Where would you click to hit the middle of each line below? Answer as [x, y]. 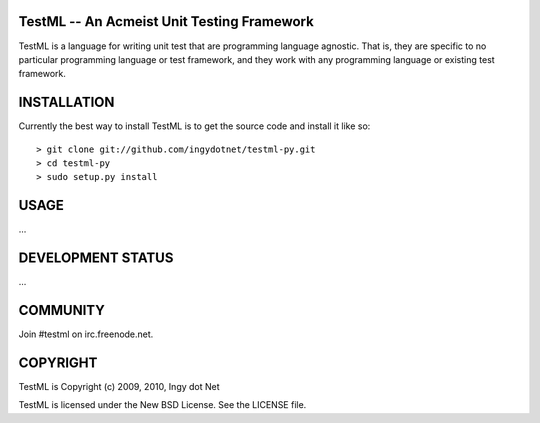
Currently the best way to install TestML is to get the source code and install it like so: [194, 126]
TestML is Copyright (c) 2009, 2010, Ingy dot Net [119, 386]
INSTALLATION [66, 102]
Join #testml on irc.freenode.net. [86, 334]
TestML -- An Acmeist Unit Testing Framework [166, 21]
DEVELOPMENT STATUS [96, 258]
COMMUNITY [61, 310]
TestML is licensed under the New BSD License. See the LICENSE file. [162, 405]
